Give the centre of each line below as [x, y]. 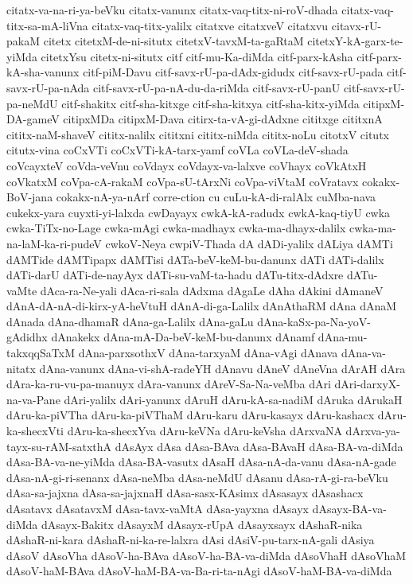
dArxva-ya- [373, 431]
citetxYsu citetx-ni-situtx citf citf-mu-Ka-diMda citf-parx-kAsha [197, 56]
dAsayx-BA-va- [349, 508]
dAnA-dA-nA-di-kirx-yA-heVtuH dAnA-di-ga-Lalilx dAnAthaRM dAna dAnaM [202, 306]
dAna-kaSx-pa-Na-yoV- [314, 321]
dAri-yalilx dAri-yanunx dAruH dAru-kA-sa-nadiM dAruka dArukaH [233, 399]
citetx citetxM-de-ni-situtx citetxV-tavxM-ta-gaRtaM [173, 41]
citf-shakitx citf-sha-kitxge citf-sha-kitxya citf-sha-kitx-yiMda [210, 103]
